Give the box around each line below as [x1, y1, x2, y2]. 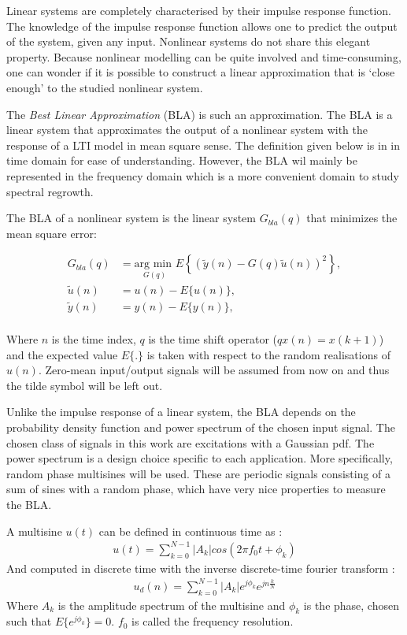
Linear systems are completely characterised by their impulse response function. [6, 2, 391, 18]
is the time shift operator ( [148, 331, 277, 347]
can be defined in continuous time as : [98, 522, 283, 539]
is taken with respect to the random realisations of [146, 346, 390, 362]
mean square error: [6, 225, 97, 241]
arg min [134, 258, 172, 270]
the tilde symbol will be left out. [6, 377, 163, 393]
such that [6, 613, 52, 629]
